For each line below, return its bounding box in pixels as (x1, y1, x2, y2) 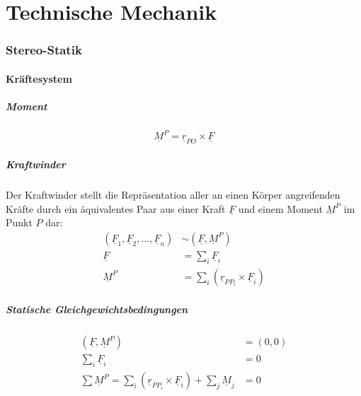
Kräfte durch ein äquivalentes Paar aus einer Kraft (6, 201, 226, 216)
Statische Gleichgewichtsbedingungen (6, 302, 188, 317)
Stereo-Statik (6, 41, 82, 59)
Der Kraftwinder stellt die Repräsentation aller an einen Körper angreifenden (6, 187, 340, 202)
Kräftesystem (6, 71, 72, 86)
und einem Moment (238, 201, 323, 216)
